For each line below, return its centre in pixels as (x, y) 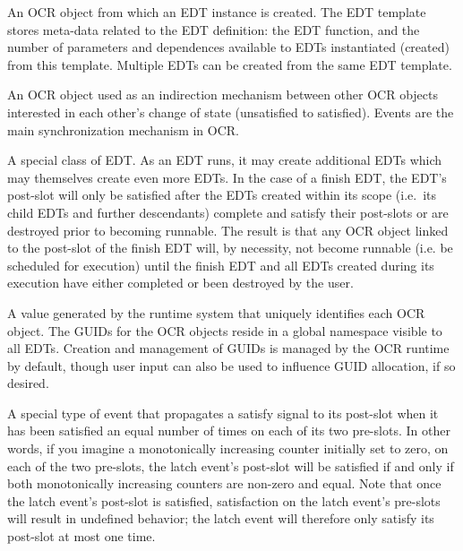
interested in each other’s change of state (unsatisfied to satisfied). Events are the (231, 112)
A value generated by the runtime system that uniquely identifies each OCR (216, 312)
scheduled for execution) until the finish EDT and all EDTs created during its (221, 265)
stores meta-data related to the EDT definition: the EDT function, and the (214, 29)
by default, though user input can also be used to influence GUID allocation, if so (231, 365)
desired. (28, 383)
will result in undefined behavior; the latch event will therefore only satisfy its (221, 518)
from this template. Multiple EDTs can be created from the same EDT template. (230, 64)
